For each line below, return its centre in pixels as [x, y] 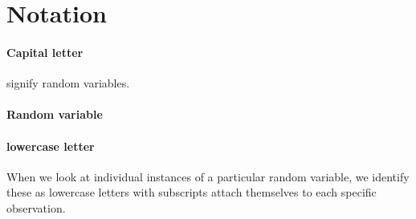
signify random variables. [68, 83]
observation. [36, 207]
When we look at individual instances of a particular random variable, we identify [208, 176]
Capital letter [45, 52]
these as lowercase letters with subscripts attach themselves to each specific [192, 192]
